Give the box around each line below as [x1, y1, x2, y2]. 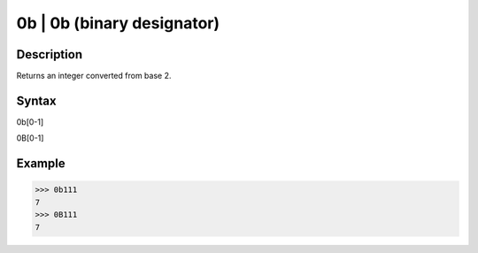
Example [16, 156, 66, 172]
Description [16, 47, 83, 62]
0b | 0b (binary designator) [16, 13, 220, 33]
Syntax [16, 93, 57, 108]
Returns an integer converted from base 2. [16, 71, 172, 81]
